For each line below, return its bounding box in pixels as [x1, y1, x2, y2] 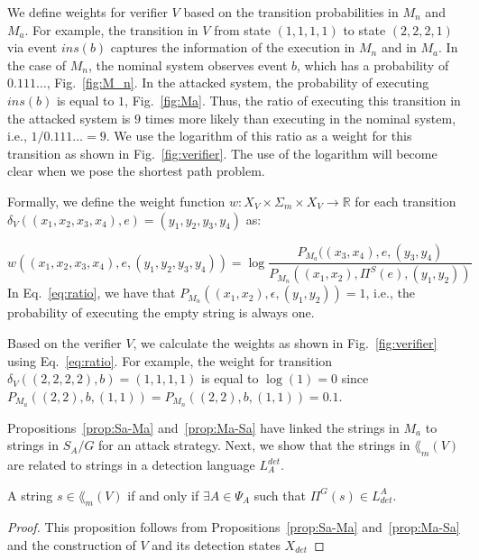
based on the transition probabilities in [183, 3, 399, 21]
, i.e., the [365, 283, 415, 302]
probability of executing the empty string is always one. [7, 303, 315, 322]
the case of [7, 55, 67, 74]
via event [7, 38, 58, 57]
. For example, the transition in [24, 20, 198, 39]
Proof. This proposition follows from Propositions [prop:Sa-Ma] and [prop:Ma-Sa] [7, 518, 460, 537]
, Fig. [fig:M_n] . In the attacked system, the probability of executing [46, 73, 429, 92]
